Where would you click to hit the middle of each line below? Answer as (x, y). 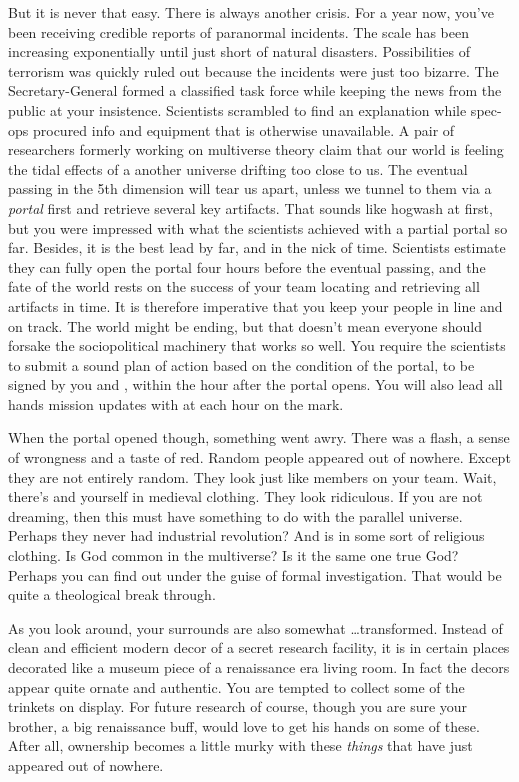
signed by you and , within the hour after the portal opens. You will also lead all (255, 384)
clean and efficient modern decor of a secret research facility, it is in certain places (259, 647)
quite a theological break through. (112, 594)
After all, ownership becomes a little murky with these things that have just (240, 745)
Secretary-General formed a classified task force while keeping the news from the (255, 90)
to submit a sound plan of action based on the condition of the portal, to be (241, 364)
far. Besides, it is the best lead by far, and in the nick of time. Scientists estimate (257, 247)
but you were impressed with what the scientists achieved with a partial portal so (258, 227)
